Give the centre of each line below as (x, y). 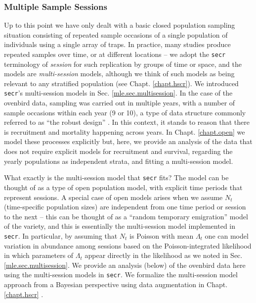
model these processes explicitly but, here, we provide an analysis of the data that (128, 141)
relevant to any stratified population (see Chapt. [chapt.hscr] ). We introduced (121, 83)
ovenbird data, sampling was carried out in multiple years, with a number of (120, 103)
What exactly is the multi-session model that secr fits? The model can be (116, 177)
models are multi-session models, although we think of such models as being (119, 74)
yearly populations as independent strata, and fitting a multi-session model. (119, 161)
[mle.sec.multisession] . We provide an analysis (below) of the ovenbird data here (125, 265)
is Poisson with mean (162, 235)
